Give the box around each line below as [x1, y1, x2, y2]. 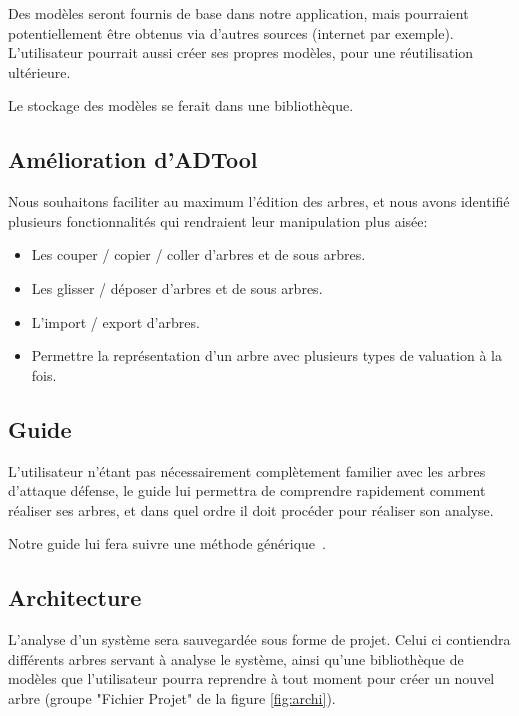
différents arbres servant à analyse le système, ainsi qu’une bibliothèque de [8, 648, 464, 669]
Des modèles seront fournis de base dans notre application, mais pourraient [8, 3, 469, 23]
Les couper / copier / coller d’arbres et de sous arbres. [31, 244, 366, 265]
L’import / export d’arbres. [31, 311, 200, 332]
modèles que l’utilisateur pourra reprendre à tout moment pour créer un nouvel [8, 668, 495, 689]
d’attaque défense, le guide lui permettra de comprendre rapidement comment [8, 480, 486, 501]
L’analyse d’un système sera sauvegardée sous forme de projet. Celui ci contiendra [8, 629, 511, 650]
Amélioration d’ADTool [8, 144, 258, 175]
